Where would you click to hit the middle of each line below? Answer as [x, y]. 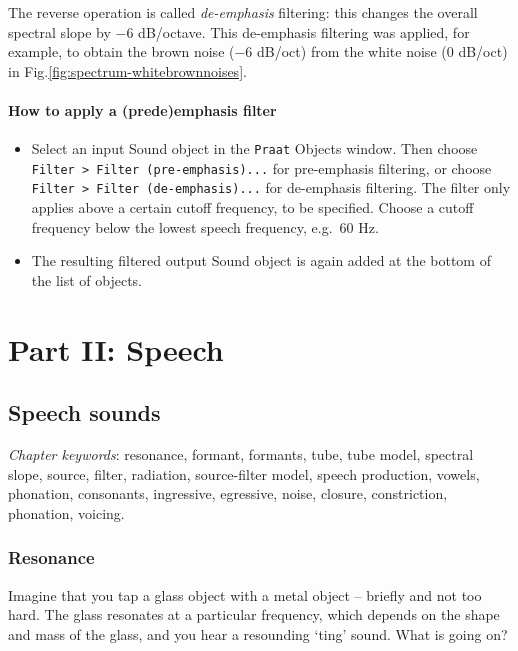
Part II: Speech [116, 348]
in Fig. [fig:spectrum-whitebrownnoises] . [127, 70]
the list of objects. [87, 279]
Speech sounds [84, 412]
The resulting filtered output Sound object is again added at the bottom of [261, 260]
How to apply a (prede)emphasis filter [142, 109]
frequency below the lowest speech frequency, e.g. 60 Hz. [205, 226]
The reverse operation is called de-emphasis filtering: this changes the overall [243, 12]
